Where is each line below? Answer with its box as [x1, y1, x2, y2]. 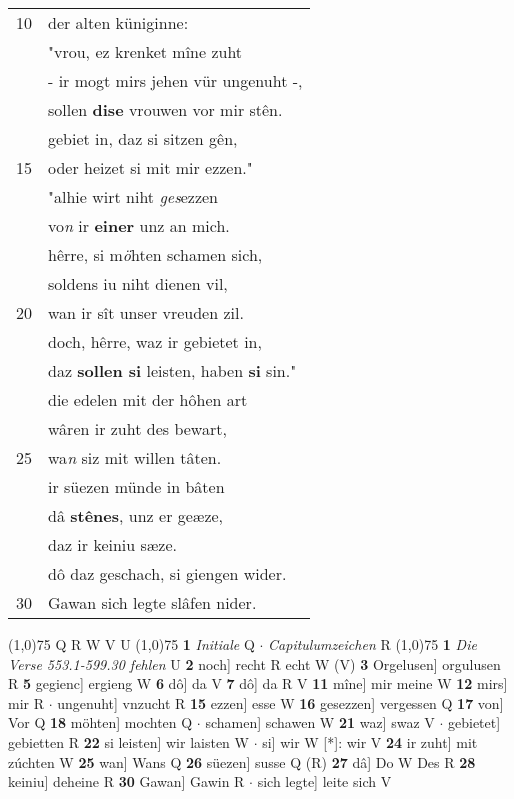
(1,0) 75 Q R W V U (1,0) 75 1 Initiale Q [8, 634, 255, 654]
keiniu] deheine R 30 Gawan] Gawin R [8, 771, 245, 792]
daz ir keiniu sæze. [48, 533, 178, 556]
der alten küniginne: [48, 11, 189, 34]
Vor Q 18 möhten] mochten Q [8, 712, 193, 733]
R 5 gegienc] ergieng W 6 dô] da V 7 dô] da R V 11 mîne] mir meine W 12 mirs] [8, 673, 508, 694]
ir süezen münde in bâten [48, 475, 225, 498]
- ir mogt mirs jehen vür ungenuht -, [48, 69, 303, 92]
